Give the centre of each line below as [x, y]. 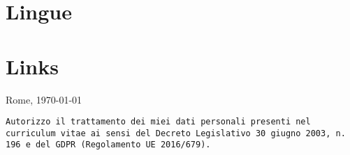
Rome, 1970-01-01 [44, 99]
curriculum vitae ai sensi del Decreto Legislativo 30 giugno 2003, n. [176, 133]
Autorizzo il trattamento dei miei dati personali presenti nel [158, 122]
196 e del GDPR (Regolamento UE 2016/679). [108, 145]
